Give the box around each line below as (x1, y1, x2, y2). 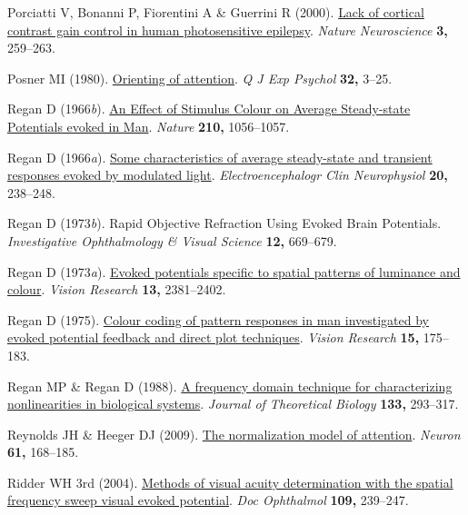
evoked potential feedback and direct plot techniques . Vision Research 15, (7, 328, 420, 347)
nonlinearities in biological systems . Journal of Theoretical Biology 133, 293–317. (7, 394, 459, 413)
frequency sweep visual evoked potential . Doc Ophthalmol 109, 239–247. (7, 490, 409, 510)
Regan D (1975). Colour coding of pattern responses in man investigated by (7, 310, 429, 329)
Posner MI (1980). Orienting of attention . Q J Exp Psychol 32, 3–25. (7, 68, 393, 87)
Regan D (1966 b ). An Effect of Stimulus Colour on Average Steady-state (7, 99, 411, 118)
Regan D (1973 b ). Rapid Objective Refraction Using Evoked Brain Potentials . (7, 213, 442, 233)
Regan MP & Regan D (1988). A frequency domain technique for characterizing (7, 376, 453, 395)
